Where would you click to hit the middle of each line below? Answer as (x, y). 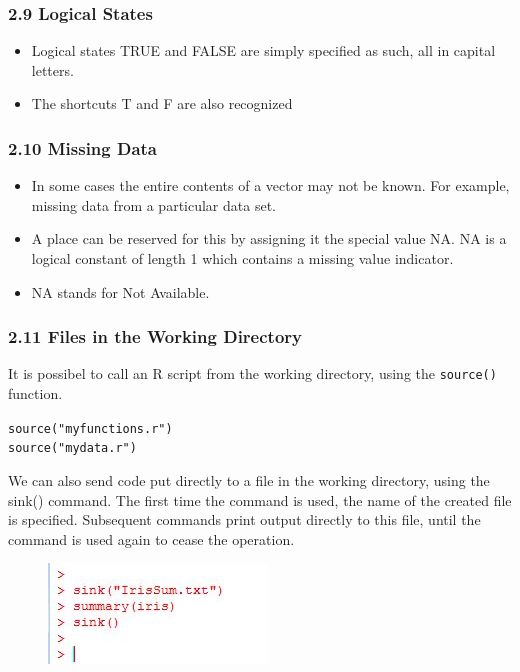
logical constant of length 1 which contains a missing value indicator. (242, 258)
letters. (52, 69)
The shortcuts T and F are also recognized (162, 103)
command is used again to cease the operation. (151, 538)
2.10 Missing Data (83, 147)
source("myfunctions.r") (90, 428)
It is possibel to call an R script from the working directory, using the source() (252, 373)
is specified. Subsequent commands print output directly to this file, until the (244, 519)
